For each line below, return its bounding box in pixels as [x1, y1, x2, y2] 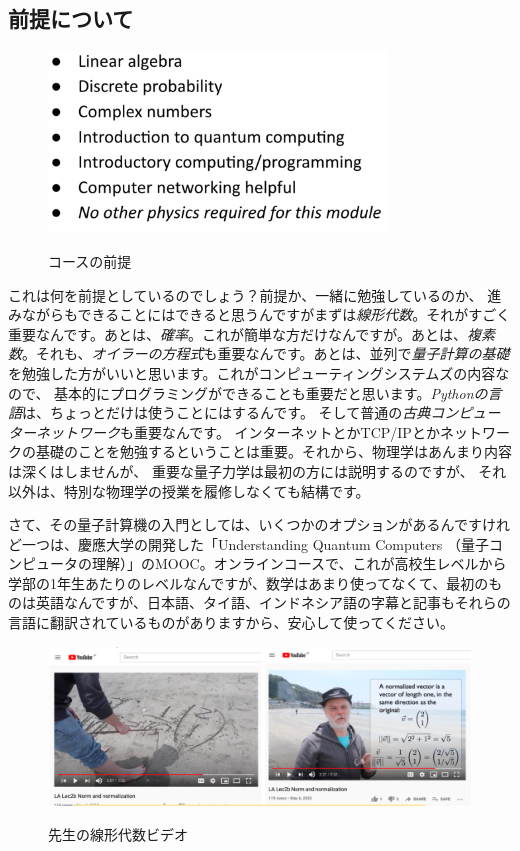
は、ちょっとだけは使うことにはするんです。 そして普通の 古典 [22, 402, 431, 423]
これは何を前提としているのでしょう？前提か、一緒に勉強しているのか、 [8, 284, 483, 305]
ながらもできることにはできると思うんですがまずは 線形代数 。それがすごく [21, 304, 511, 325]
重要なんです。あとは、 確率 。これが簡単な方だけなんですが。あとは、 [8, 323, 467, 344]
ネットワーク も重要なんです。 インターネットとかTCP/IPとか [35, 421, 440, 442]
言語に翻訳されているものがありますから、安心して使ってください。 [8, 612, 455, 633]
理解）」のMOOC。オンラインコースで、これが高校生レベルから [91, 553, 507, 574]
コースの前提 [48, 250, 132, 271]
